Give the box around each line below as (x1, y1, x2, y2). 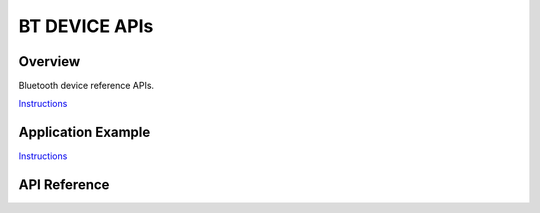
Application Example (18, 124, 151, 141)
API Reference (18, 176, 110, 194)
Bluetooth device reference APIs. (18, 80, 155, 92)
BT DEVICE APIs (18, 15, 154, 37)
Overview (18, 53, 81, 70)
